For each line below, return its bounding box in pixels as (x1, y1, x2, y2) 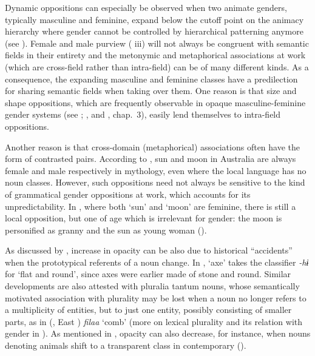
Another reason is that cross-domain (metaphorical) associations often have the (5, 140, 300, 153)
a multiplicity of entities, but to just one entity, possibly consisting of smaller (5, 303, 292, 316)
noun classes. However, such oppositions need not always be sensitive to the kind (5, 176, 305, 189)
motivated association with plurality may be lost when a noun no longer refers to (5, 291, 307, 304)
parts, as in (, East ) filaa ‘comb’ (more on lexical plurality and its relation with (5, 315, 302, 327)
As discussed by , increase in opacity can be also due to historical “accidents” (5, 244, 293, 257)
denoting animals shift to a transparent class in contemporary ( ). (5, 339, 246, 352)
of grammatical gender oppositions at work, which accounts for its (5, 187, 251, 200)
